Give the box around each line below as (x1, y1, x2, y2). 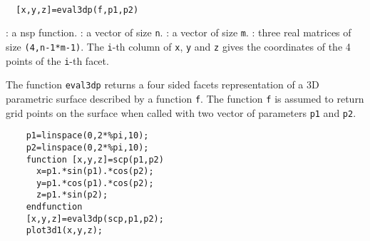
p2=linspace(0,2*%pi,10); (26, 142, 149, 153)
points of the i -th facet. (6, 53, 109, 68)
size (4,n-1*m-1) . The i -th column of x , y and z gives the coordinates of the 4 (6, 39, 351, 53)
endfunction (26, 202, 83, 212)
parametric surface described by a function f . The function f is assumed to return (6, 91, 364, 106)
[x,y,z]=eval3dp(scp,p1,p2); (26, 213, 164, 224)
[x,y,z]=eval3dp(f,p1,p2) (16, 4, 139, 15)
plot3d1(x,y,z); (26, 225, 103, 236)
